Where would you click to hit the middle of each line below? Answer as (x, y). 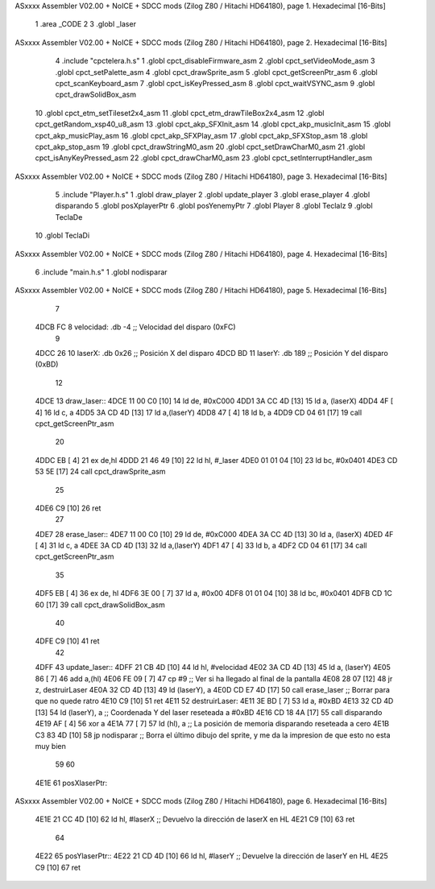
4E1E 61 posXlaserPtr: (71, 783)
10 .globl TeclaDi (62, 236)
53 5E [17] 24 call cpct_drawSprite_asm (100, 472)
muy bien (50, 746)
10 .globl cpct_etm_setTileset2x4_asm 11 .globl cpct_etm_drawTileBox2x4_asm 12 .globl (180, 113)
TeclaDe (69, 217)
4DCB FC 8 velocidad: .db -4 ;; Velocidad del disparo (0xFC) (136, 327)
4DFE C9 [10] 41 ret (67, 641)
